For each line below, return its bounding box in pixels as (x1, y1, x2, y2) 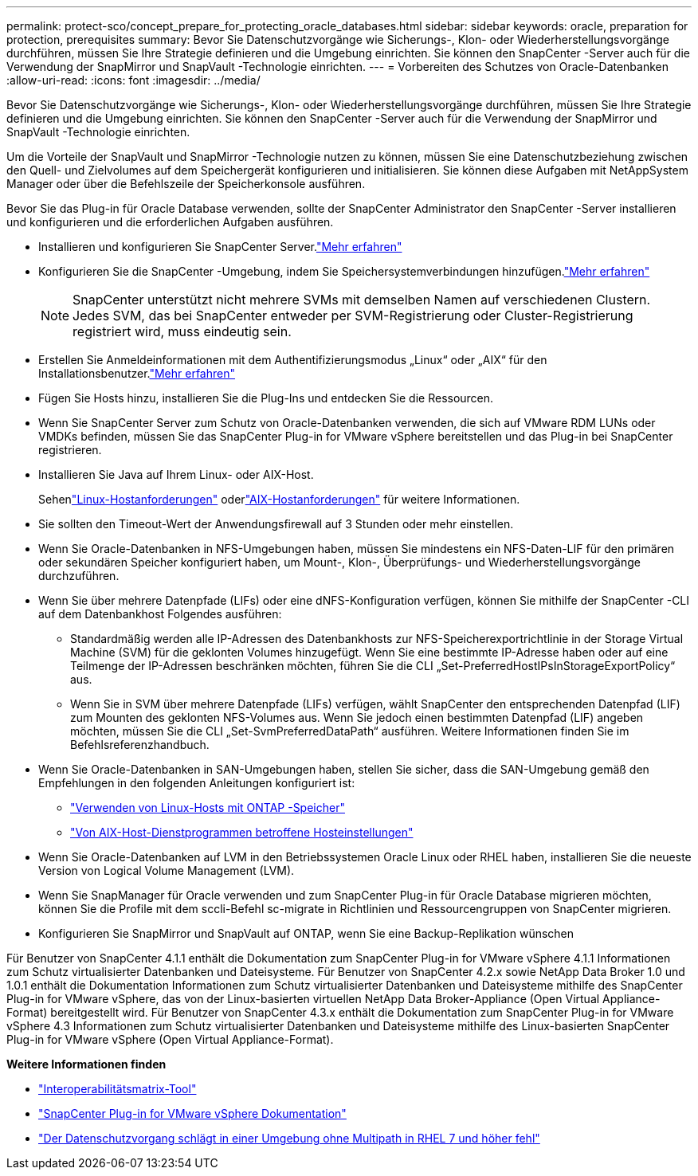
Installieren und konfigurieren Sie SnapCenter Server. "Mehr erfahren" (38, 240, 402, 253)
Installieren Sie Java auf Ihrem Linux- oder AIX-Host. (38, 468, 314, 481)
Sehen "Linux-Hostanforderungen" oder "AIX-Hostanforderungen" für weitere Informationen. (38, 492, 520, 506)
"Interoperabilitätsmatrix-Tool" (38, 1082, 197, 1096)
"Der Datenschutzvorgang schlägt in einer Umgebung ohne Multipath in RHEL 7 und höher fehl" (38, 1131, 540, 1145)
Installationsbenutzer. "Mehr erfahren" (38, 367, 236, 380)
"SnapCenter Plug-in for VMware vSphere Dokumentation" (38, 1107, 347, 1120)
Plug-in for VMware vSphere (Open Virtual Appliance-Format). (6, 1033, 334, 1046)
